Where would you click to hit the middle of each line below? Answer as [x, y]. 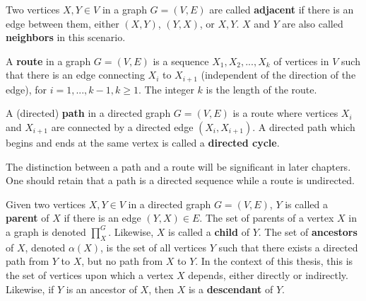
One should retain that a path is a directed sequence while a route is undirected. [180, 180]
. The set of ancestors [308, 231]
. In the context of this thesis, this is [274, 261]
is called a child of [209, 231]
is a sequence [181, 61]
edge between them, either [63, 23]
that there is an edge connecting [75, 75]
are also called [313, 23]
